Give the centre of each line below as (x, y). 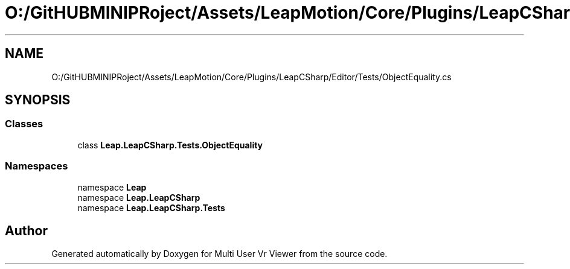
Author (26, 230)
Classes (24, 124)
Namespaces (37, 166)
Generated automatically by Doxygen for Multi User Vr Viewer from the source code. (219, 254)
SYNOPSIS (38, 100)
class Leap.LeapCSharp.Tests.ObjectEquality (170, 145)
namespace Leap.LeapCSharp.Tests (151, 207)
